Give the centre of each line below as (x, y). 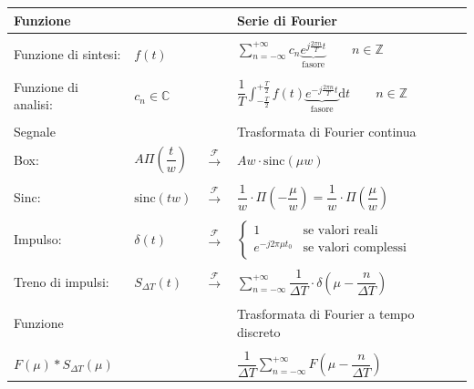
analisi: (33, 104)
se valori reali (340, 230)
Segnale (35, 132)
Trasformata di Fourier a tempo (326, 313)
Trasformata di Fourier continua (327, 132)
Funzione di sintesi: (67, 53)
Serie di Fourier (287, 20)
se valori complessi (355, 248)
